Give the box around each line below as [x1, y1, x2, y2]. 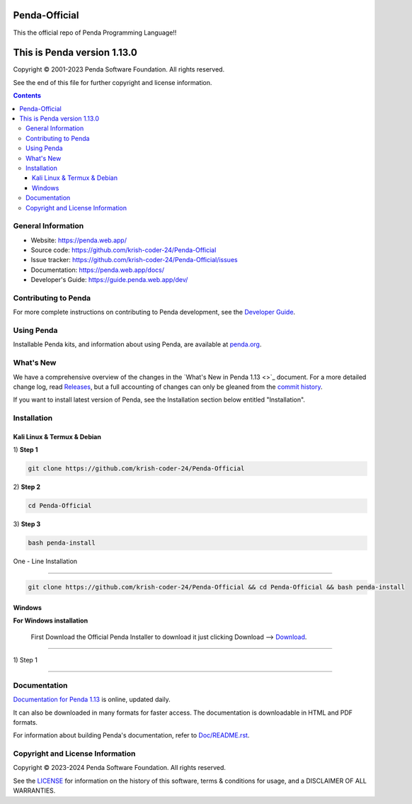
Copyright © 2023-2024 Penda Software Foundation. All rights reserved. [13, 764, 226, 772]
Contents [13, 91, 42, 100]
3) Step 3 [13, 520, 41, 528]
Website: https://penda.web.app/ [30, 236, 127, 244]
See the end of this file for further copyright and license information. [13, 78, 212, 86]
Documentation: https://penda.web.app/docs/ [30, 266, 165, 274]
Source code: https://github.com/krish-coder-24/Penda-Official [30, 246, 217, 254]
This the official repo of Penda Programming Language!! [13, 28, 177, 37]
